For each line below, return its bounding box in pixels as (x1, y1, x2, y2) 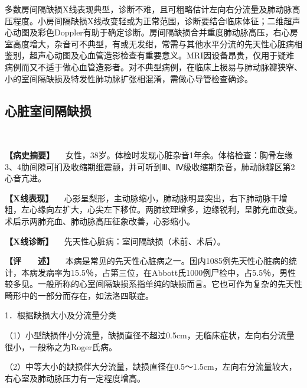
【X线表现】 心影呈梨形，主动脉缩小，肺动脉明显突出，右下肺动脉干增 (5, 191, 288, 204)
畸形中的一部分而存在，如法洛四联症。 (5, 289, 153, 301)
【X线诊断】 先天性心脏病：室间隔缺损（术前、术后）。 (5, 234, 226, 247)
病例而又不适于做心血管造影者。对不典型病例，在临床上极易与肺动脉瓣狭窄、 (5, 60, 302, 73)
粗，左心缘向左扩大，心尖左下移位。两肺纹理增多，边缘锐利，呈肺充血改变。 (5, 203, 302, 216)
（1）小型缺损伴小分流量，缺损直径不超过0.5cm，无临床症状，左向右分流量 (5, 329, 295, 341)
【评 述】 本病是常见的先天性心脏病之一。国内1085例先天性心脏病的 (5, 255, 289, 267)
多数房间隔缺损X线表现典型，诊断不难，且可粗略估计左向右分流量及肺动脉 (5, 3, 292, 15)
